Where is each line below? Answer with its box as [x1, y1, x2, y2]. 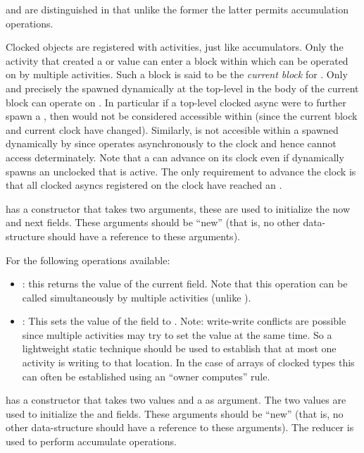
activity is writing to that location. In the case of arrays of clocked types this [22, 355, 355, 370]
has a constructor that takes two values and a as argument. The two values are [6, 392, 346, 407]
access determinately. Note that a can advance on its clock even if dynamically [6, 149, 344, 164]
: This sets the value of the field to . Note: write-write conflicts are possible [22, 314, 346, 328]
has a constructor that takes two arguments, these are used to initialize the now [6, 201, 351, 216]
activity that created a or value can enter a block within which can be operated [6, 53, 349, 68]
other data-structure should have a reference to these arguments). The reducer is [6, 420, 354, 435]
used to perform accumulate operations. [6, 434, 177, 449]
